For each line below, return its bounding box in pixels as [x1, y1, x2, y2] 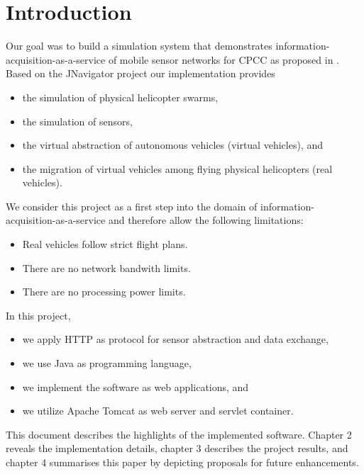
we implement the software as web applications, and [22, 379, 249, 394]
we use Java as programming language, [22, 356, 192, 371]
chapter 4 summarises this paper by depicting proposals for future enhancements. [6, 455, 359, 469]
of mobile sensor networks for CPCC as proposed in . [108, 52, 339, 67]
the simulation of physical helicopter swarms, [22, 89, 219, 104]
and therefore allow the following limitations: [108, 213, 304, 227]
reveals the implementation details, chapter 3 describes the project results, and [6, 441, 348, 456]
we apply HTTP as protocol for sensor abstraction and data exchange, [22, 332, 329, 346]
